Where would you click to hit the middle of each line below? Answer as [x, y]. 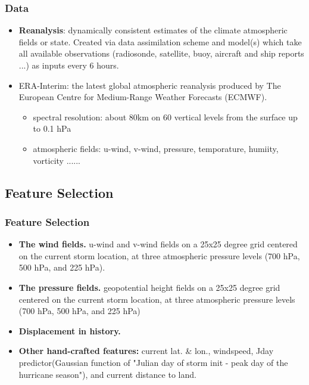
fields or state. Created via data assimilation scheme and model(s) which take [160, 41]
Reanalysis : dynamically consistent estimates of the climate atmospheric [153, 30]
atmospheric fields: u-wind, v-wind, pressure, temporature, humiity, [156, 148]
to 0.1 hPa [52, 128]
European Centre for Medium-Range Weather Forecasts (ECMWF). [143, 97]
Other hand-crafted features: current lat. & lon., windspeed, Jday [146, 351]
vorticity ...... [57, 160]
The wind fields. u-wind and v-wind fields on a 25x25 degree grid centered [158, 244]
